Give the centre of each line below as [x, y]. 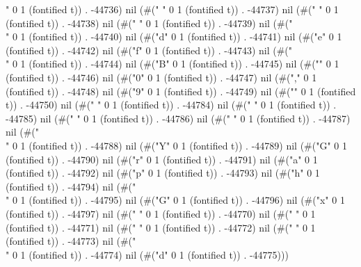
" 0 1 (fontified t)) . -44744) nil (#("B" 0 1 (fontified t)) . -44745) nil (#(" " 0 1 [173, 64]
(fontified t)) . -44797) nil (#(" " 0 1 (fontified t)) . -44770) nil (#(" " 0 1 [161, 213]
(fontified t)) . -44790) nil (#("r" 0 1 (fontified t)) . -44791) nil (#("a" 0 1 [162, 159]
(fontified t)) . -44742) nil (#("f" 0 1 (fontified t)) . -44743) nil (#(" [149, 50]
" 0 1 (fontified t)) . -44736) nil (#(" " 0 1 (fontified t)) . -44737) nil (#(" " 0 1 [172, 9]
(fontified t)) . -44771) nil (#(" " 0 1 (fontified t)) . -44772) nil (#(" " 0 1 [161, 227]
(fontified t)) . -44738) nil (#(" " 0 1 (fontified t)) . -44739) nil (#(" [149, 23]
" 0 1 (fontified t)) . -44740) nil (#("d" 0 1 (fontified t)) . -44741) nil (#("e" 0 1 [174, 37]
